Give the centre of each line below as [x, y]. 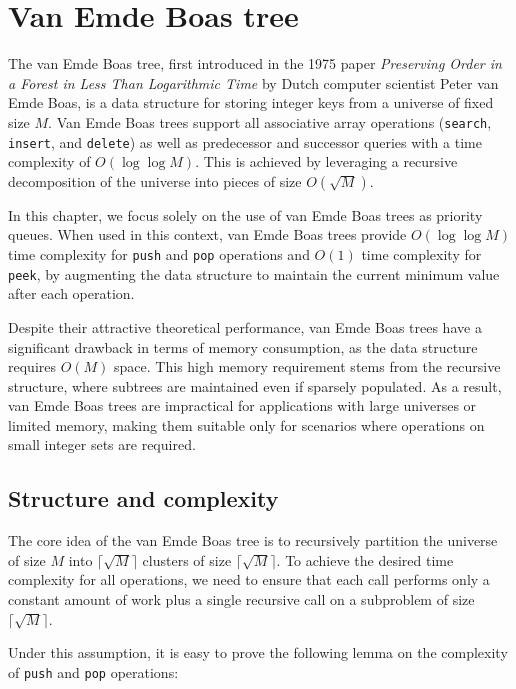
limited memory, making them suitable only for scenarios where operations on [246, 424]
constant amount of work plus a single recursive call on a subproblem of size [241, 599]
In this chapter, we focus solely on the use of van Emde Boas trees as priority [245, 214]
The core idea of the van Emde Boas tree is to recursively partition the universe [253, 540]
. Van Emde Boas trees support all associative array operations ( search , [270, 121]
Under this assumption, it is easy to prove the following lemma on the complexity [258, 652]
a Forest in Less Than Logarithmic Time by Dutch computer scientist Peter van [253, 82]
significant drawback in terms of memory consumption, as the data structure [243, 346]
